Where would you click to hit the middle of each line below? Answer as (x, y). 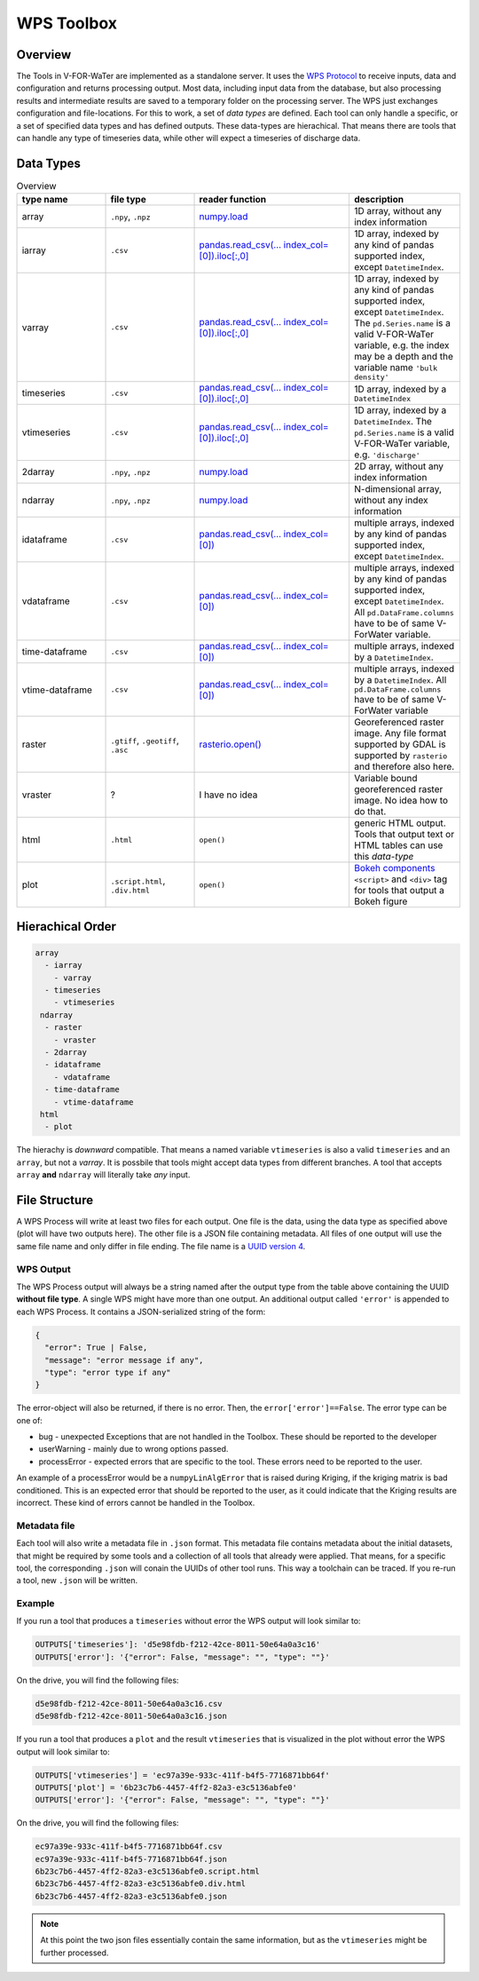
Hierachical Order (67, 927)
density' (371, 377)
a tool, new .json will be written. (77, 1581)
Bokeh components (394, 868)
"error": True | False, (96, 1348)
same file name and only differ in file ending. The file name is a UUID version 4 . (161, 1246)
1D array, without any (398, 211)
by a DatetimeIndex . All (400, 680)
